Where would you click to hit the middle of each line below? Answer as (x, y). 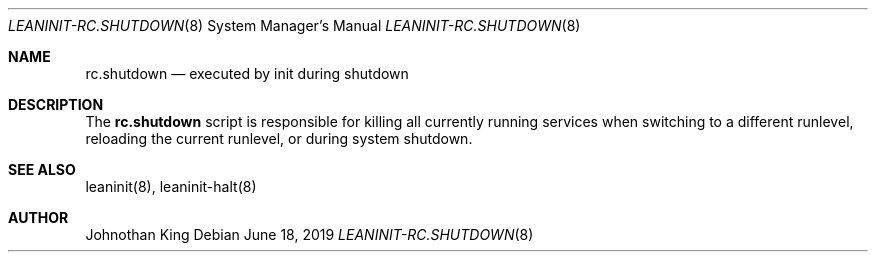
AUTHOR (38, 217)
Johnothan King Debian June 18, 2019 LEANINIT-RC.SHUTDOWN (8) (309, 234)
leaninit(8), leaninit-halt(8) (171, 186)
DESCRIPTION (56, 104)
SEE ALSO (42, 169)
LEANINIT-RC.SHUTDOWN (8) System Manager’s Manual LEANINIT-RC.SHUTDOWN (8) (294, 25)
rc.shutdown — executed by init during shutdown (247, 73)
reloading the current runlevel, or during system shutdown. (279, 138)
